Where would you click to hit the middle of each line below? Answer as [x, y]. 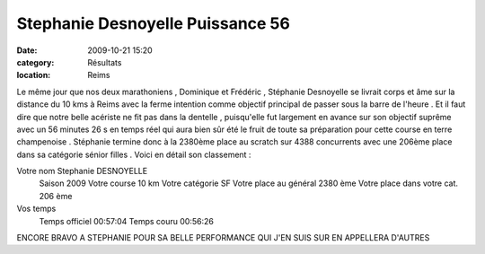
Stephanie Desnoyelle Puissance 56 [154, 23]
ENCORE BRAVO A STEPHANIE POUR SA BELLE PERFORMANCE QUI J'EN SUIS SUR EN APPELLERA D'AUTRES [223, 238]
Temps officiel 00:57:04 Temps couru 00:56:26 [127, 221]
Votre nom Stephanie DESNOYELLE [82, 171]
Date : [27, 50]
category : [35, 62]
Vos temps [36, 209]
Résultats [105, 62]
